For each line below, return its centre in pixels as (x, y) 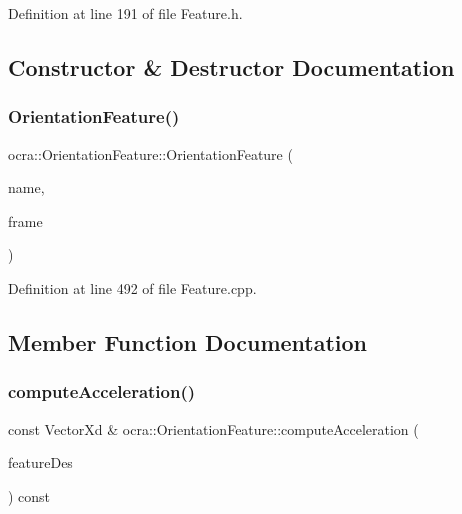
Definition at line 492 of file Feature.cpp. (132, 287)
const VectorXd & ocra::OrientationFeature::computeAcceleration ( (213, 428)
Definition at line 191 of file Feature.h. (125, 13)
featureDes (40, 462)
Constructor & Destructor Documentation (231, 66)
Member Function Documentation (188, 341)
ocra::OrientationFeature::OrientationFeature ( (150, 153)
